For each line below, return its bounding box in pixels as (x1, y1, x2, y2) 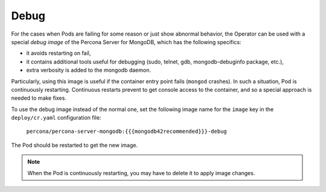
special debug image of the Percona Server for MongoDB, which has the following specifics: (11, 38, 241, 45)
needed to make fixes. (11, 94, 66, 102)
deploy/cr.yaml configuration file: (11, 114, 101, 121)
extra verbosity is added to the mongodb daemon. (26, 66, 151, 74)
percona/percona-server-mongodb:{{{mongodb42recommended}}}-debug (26, 128, 228, 135)
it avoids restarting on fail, (26, 50, 91, 57)
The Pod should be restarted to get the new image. (11, 141, 138, 149)
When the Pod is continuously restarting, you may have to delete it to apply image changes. (27, 169, 255, 176)
